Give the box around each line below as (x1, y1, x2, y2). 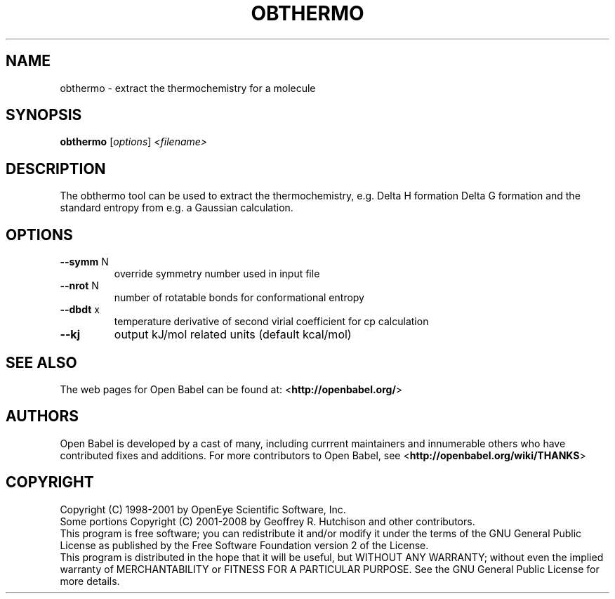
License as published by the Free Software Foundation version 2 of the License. (60, 539, 429, 551)
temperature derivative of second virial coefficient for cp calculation (114, 315, 429, 328)
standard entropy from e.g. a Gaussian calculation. (60, 202, 293, 214)
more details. (60, 574, 120, 587)
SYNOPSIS (6, 106, 82, 124)
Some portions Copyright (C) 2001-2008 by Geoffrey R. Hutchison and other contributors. (60, 515, 475, 527)
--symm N (60, 256, 109, 268)
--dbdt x (60, 303, 100, 316)
